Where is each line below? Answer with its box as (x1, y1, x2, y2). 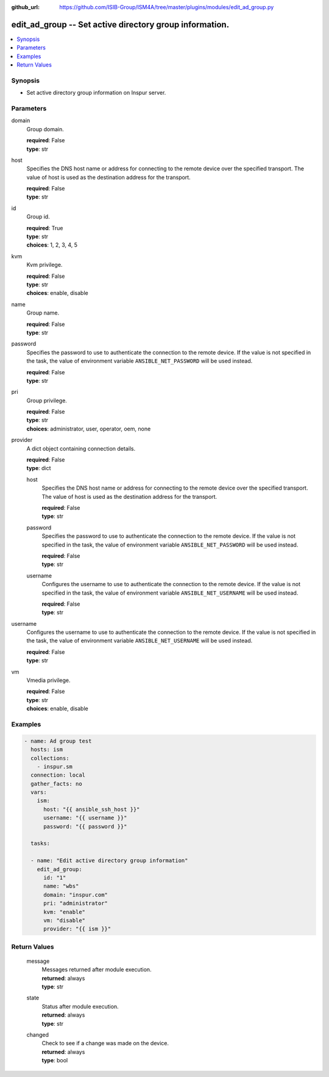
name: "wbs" (43, 883, 79, 890)
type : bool (41, 1057, 68, 1064)
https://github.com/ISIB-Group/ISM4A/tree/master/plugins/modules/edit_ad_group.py (59, 4, 274, 10)
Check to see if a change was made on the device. (41, 1040, 169, 1047)
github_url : (11, 4, 40, 10)
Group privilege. (26, 397, 67, 404)
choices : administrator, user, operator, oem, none (26, 425, 151, 432)
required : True (26, 224, 63, 231)
